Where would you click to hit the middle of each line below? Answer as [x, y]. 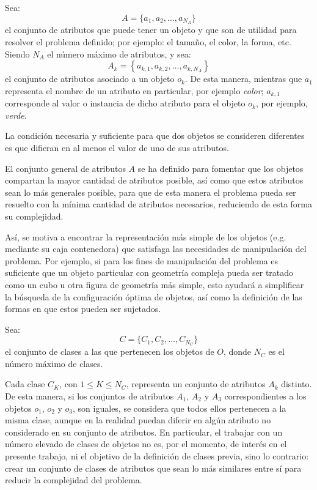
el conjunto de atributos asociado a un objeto [90, 79]
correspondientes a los [265, 396]
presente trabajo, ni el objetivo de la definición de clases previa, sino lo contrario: [157, 455]
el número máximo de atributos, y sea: [119, 54]
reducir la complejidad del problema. [74, 480]
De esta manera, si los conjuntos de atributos [89, 396]
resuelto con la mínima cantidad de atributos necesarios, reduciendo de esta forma [159, 204]
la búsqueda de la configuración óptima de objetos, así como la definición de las [154, 296]
